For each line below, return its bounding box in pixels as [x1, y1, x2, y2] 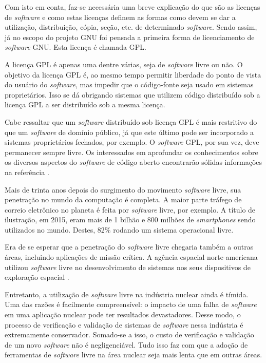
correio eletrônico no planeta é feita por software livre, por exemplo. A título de [5, 204, 256, 215]
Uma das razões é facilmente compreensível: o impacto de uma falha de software [5, 299, 257, 310]
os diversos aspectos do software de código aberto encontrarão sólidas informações [5, 157, 262, 167]
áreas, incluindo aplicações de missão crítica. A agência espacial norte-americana [5, 252, 258, 262]
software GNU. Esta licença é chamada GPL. [5, 42, 146, 52]
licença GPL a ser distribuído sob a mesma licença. [5, 99, 165, 110]
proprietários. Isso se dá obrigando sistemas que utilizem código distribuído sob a [5, 89, 260, 100]
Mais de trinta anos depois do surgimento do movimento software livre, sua [5, 184, 241, 195]
